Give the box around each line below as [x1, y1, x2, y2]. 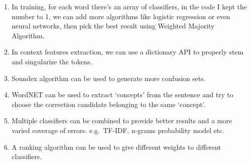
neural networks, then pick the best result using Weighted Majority [11, 21, 215, 31]
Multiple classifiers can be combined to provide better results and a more [11, 115, 232, 126]
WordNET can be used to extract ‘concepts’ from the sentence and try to [11, 89, 233, 100]
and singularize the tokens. [11, 56, 93, 66]
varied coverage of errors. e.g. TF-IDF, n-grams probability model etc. [11, 125, 224, 135]
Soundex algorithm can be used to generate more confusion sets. [11, 73, 206, 83]
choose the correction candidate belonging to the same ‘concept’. [11, 99, 206, 109]
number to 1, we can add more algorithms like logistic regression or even [11, 11, 230, 21]
